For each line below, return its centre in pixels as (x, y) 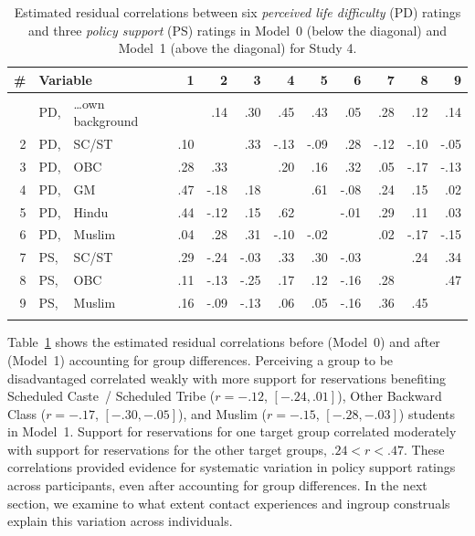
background (106, 121)
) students (427, 413)
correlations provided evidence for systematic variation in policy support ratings (232, 467)
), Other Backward (390, 396)
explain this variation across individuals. (120, 521)
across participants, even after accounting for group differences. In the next (217, 485)
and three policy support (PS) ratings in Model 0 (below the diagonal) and (237, 30)
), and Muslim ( (222, 413)
